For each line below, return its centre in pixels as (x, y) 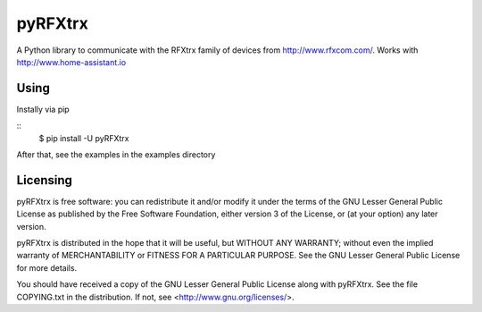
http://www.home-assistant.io (71, 62)
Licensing (45, 180)
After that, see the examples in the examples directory (116, 155)
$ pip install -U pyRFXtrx (84, 138)
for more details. (47, 267)
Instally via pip (43, 109)
